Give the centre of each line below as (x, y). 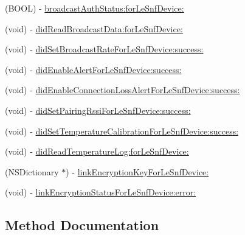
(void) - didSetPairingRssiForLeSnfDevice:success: (98, 110)
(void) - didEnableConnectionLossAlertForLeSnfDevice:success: (122, 90)
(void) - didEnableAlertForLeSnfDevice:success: (93, 69)
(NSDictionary (32, 171)
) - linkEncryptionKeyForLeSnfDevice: (137, 171)
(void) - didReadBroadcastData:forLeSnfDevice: (94, 28)
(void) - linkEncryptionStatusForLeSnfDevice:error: (101, 192)
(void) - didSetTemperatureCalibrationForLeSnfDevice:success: (122, 131)
